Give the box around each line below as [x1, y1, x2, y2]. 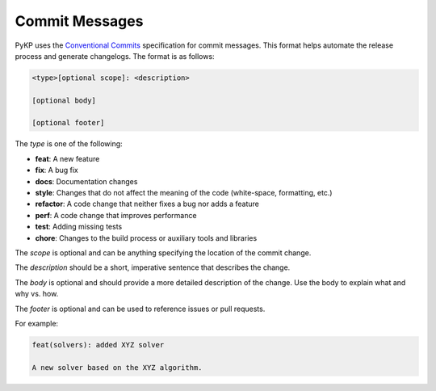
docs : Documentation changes [35, 176, 138, 186]
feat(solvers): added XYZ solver [31, 340, 165, 349]
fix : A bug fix [35, 166, 78, 175]
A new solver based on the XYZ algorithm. [31, 363, 203, 372]
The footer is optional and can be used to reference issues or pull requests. [15, 304, 266, 313]
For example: [15, 318, 59, 328]
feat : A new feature [35, 153, 100, 163]
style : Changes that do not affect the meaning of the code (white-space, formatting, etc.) [35, 188, 333, 198]
